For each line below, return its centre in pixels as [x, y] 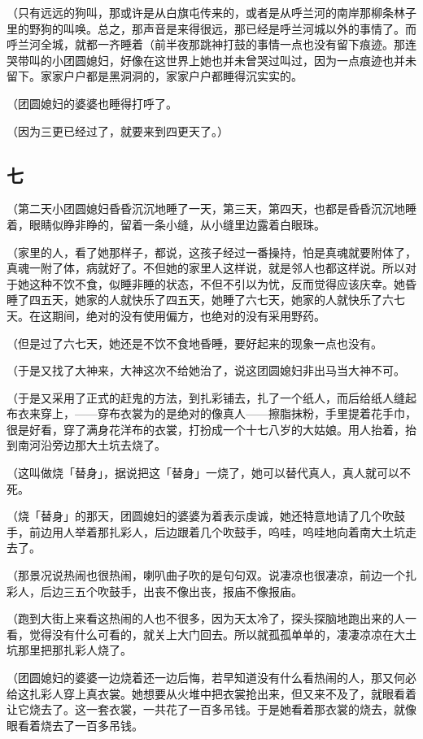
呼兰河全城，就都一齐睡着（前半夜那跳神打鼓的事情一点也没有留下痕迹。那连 [211, 44]
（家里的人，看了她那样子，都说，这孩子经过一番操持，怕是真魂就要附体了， [211, 252]
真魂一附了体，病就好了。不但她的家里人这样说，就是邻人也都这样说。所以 [206, 268]
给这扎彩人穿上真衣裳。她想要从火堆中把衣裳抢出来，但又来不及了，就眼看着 [211, 693]
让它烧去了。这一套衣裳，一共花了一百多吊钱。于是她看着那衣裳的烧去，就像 [211, 709]
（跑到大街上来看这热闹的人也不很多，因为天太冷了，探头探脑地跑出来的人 [206, 618]
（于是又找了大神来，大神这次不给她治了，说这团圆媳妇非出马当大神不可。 [206, 370]
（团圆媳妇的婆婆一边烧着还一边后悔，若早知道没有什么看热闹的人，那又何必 [211, 678]
